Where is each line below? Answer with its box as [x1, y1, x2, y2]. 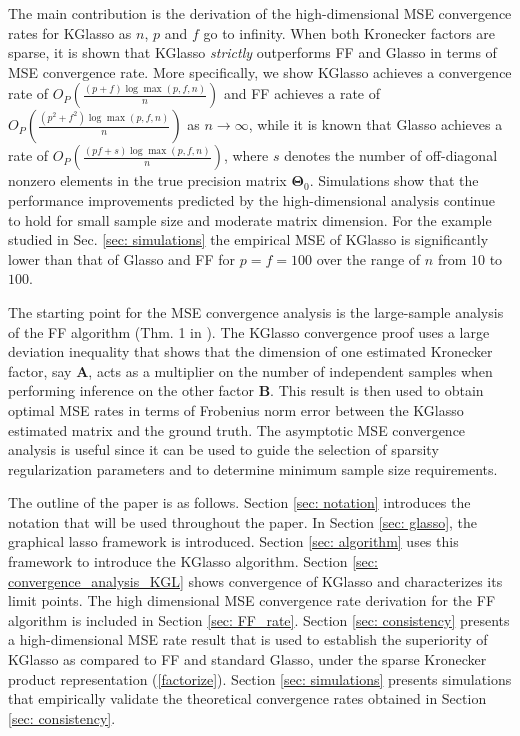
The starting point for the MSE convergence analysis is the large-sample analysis [8, 301, 504, 322]
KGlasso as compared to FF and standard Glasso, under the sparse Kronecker [8, 649, 487, 670]
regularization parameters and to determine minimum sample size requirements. [8, 458, 498, 479]
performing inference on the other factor [8, 380, 254, 401]
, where [223, 145, 269, 166]
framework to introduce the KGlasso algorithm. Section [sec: [8, 551, 378, 572]
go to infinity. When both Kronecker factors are [203, 22, 496, 43]
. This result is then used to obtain [270, 380, 484, 401]
